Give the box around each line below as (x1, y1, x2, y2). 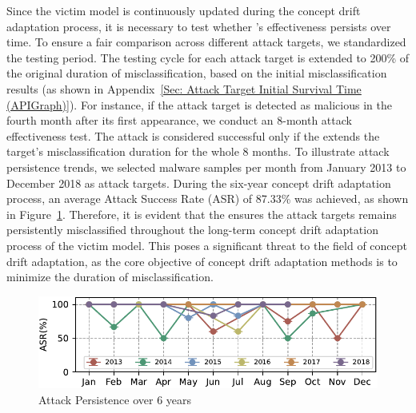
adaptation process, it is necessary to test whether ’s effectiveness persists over (6, 18, 391, 34)
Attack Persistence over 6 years (38, 391, 192, 407)
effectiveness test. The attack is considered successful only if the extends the (6, 127, 380, 144)
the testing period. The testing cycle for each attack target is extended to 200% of (6, 49, 410, 66)
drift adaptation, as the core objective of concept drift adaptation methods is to (6, 252, 398, 269)
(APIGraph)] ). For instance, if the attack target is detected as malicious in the (6, 96, 392, 113)
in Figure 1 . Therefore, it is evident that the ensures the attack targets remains (6, 205, 397, 222)
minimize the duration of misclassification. (6, 268, 214, 285)
